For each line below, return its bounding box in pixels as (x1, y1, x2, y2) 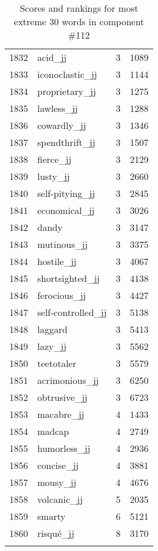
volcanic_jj (37, 492, 83, 506)
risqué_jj (37, 526, 75, 540)
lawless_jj (37, 101, 78, 115)
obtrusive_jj (37, 390, 87, 404)
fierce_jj (37, 152, 72, 166)
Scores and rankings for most (19, 1, 138, 15)
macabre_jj (37, 407, 85, 421)
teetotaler (37, 356, 76, 370)
